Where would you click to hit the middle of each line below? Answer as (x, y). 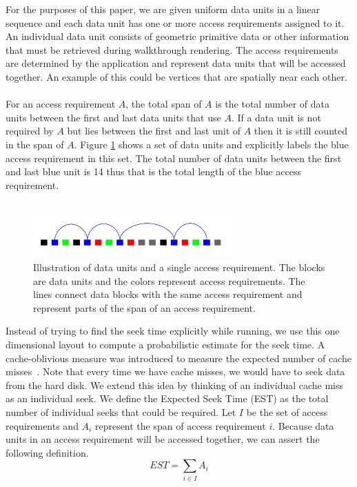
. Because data (303, 425)
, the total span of (164, 104)
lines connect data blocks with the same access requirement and (168, 294)
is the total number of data (273, 104)
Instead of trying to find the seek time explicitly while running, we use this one (173, 331)
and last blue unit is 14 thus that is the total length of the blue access (154, 171)
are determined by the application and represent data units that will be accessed (176, 63)
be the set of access (287, 411)
